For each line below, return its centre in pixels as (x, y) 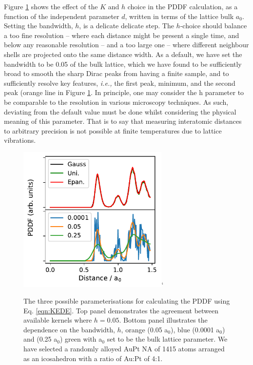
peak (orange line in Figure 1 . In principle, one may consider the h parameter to (124, 92)
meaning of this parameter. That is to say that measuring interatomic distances (123, 121)
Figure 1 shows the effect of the (51, 6)
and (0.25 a (40, 339)
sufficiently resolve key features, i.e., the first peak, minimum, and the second (120, 83)
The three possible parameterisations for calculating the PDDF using (127, 300)
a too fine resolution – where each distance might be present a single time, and (122, 35)
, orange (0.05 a (145, 329)
